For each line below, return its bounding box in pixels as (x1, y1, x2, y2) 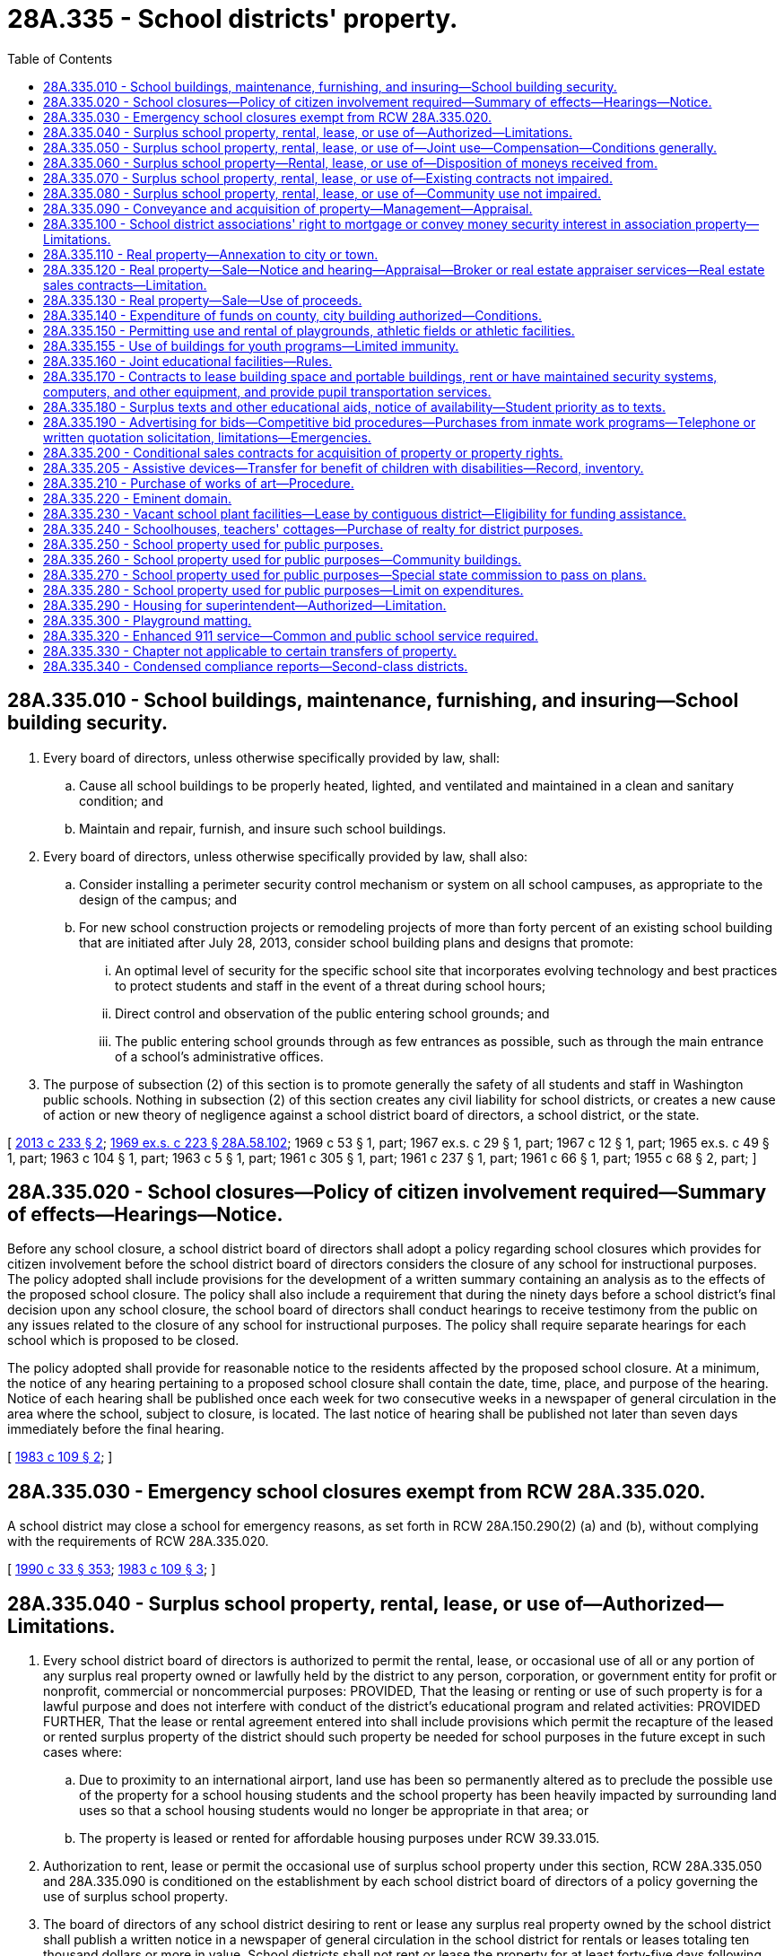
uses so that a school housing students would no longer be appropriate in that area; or (79, 1803, 589, 1819)
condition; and (79, 792, 164, 808)
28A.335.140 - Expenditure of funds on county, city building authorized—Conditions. (43, 307, 543, 323)
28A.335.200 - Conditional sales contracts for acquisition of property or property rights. (43, 444, 563, 460)
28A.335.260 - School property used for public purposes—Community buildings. (43, 551, 522, 567)
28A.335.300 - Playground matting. (43, 612, 252, 628)
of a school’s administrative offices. (115, 1048, 324, 1064)
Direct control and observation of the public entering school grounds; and (115, 1005, 550, 1021)
